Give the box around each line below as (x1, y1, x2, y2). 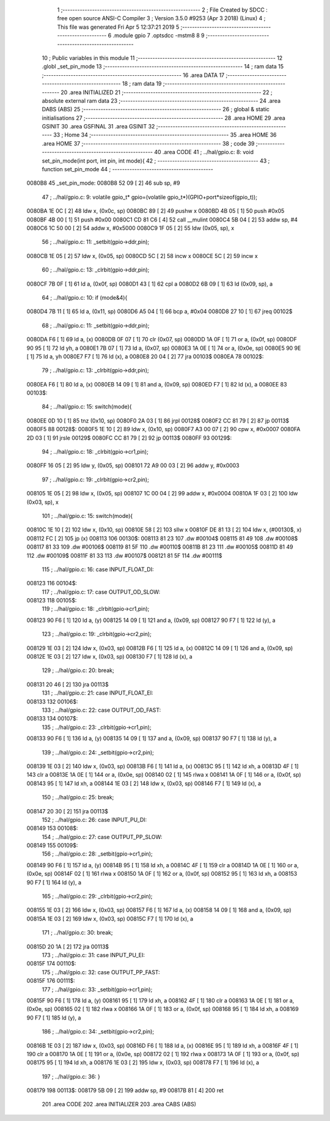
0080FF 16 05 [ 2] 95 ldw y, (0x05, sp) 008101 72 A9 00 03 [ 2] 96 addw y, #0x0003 (26, 462, 240, 469)
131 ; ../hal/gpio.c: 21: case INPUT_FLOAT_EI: (42, 689, 154, 697)
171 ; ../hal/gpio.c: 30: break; (42, 929, 113, 936)
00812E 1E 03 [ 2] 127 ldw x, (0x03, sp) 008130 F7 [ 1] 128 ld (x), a (26, 653, 193, 660)
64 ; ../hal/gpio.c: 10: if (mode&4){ (42, 294, 128, 301)
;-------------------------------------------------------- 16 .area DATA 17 (42, 71, 225, 79)
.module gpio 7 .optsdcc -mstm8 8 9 (112, 32, 205, 39)
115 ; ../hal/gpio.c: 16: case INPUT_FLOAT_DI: (42, 566, 154, 573)
